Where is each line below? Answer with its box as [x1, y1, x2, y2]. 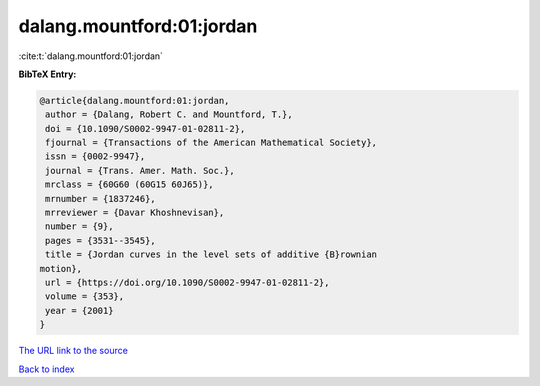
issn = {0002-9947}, [45, 151, 146, 162]
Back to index [18, 363, 75, 375]
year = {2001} [45, 305, 114, 316]
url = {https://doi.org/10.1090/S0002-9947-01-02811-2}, [45, 277, 330, 288]
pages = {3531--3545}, [45, 235, 157, 246]
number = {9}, [45, 221, 114, 232]
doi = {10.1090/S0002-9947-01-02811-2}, [45, 123, 246, 134]
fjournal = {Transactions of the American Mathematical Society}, [45, 137, 378, 149]
